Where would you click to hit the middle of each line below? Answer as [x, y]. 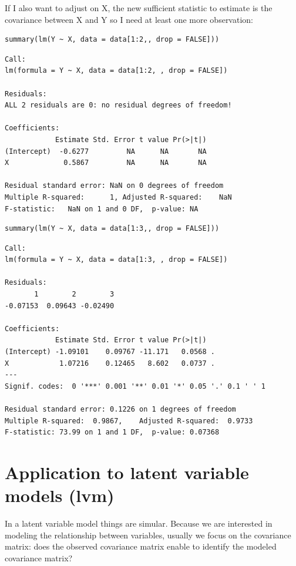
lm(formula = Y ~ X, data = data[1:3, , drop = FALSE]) [116, 260]
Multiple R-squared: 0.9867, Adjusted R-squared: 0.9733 [129, 421]
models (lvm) [60, 495]
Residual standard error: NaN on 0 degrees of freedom [114, 186]
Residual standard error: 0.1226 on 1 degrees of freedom [120, 409]
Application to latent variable [127, 472]
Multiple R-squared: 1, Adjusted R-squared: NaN [118, 197]
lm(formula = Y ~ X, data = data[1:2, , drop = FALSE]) [116, 71]
